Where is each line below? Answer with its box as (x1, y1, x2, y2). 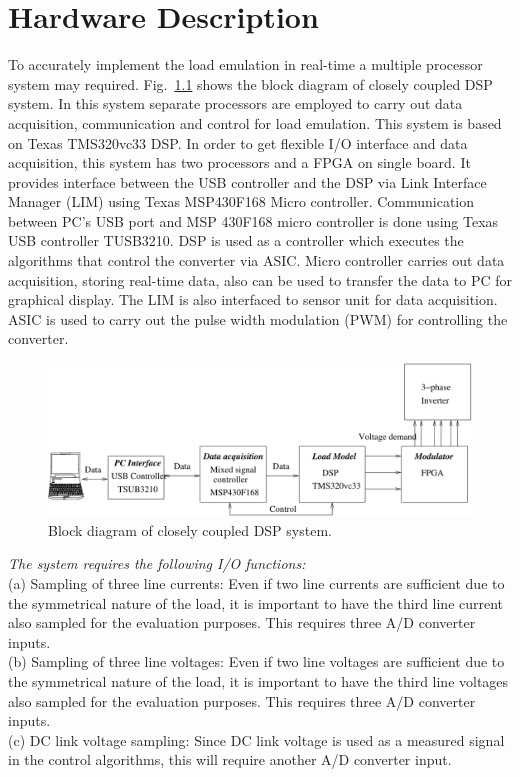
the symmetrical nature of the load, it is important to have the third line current (8, 592, 504, 613)
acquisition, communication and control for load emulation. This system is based (8, 112, 502, 133)
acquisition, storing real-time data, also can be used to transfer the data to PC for (8, 269, 512, 290)
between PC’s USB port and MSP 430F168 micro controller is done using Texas (8, 210, 499, 231)
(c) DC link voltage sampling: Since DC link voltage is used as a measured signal (8, 729, 505, 750)
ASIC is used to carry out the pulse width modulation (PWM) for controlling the (8, 308, 508, 329)
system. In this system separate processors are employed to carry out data (8, 93, 463, 114)
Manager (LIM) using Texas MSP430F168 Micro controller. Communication (8, 191, 475, 212)
